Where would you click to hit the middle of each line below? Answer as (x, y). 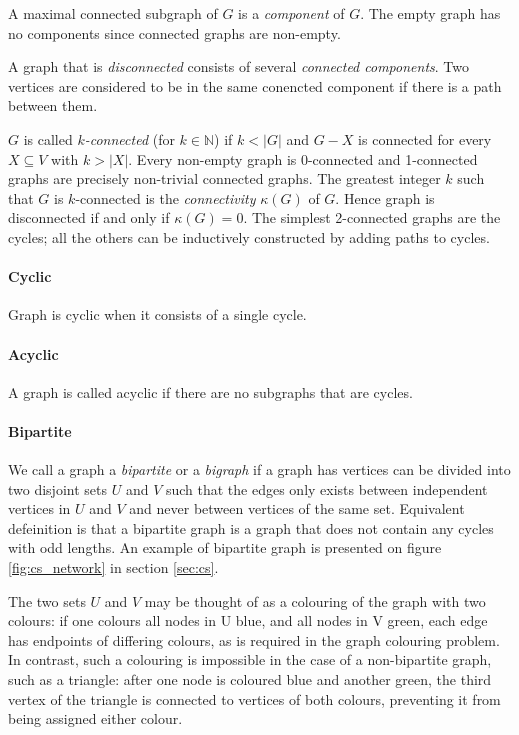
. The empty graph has (430, 13)
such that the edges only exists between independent (326, 488)
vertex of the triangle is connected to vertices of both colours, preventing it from (254, 698)
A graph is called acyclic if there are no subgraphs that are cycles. (210, 391)
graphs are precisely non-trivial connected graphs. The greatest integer (224, 178)
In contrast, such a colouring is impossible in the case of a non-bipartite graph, (250, 659)
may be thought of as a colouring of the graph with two (315, 600)
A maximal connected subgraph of (113, 13)
